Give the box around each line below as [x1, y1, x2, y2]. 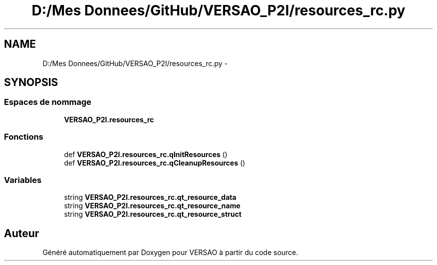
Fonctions [4, 132, 43, 142]
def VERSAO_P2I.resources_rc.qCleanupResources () [64, 158, 245, 167]
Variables [4, 175, 42, 185]
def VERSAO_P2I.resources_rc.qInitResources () [64, 150, 227, 159]
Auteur [4, 227, 39, 240]
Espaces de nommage [4, 97, 92, 107]
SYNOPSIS [4, 76, 58, 89]
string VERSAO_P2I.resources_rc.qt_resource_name [64, 201, 240, 210]
